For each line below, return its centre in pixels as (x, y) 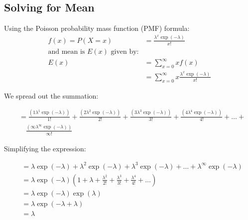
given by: (125, 52)
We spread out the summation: (51, 95)
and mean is (66, 52)
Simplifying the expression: (45, 148)
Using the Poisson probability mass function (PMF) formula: (97, 28)
